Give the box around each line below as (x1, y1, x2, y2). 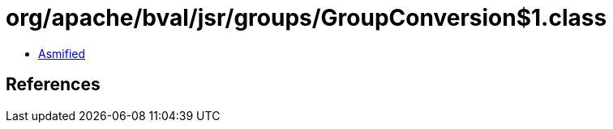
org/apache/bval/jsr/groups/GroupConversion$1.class (6, 4, 607, 31)
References (6, 74, 101, 95)
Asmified (38, 46, 86, 60)
